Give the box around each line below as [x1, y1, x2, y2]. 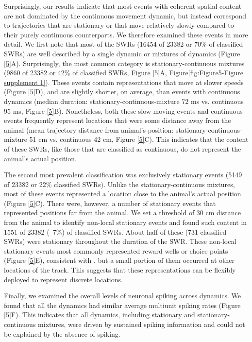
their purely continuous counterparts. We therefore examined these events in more [4, 29, 248, 39]
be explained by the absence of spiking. [4, 328, 120, 339]
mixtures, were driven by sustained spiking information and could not [38, 319, 245, 329]
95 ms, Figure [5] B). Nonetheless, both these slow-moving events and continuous [4, 105, 243, 116]
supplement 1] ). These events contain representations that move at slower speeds [4, 77, 244, 87]
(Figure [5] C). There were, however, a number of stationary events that [4, 198, 216, 208]
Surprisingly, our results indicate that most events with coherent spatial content [4, 1, 242, 11]
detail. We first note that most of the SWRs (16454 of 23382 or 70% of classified [4, 39, 243, 49]
